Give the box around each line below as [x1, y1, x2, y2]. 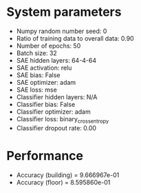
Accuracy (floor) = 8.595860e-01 [16, 178, 111, 186]
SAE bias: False [16, 70, 61, 79]
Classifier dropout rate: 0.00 [16, 123, 97, 132]
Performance [6, 148, 84, 163]
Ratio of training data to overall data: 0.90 [16, 34, 135, 42]
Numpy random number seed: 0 [16, 27, 107, 35]
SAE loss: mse [16, 85, 58, 94]
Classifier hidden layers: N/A [16, 92, 98, 101]
